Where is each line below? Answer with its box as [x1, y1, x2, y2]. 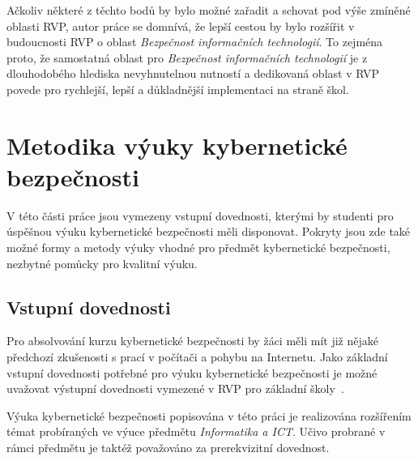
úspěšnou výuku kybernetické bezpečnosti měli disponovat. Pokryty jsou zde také [6, 223, 411, 240]
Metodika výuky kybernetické [6, 128, 348, 161]
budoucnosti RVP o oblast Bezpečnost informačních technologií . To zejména [6, 33, 383, 50]
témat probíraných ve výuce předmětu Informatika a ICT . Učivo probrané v [6, 423, 386, 440]
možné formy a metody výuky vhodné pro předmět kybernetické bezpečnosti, [6, 239, 390, 256]
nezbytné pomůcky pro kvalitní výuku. [6, 254, 198, 271]
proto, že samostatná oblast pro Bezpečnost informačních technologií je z [6, 49, 368, 66]
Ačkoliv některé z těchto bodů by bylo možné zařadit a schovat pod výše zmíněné [6, 2, 411, 18]
